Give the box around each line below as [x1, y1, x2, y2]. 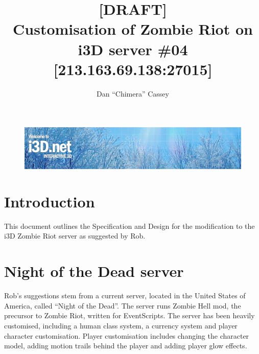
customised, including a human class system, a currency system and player [4, 320, 238, 331]
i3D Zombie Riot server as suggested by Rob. [4, 230, 146, 241]
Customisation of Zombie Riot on [13, 18, 253, 39]
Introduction [4, 191, 95, 211]
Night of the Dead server [4, 261, 184, 281]
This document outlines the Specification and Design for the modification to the [4, 220, 255, 231]
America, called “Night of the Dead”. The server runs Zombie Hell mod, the [4, 300, 241, 311]
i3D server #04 [78, 38, 188, 59]
